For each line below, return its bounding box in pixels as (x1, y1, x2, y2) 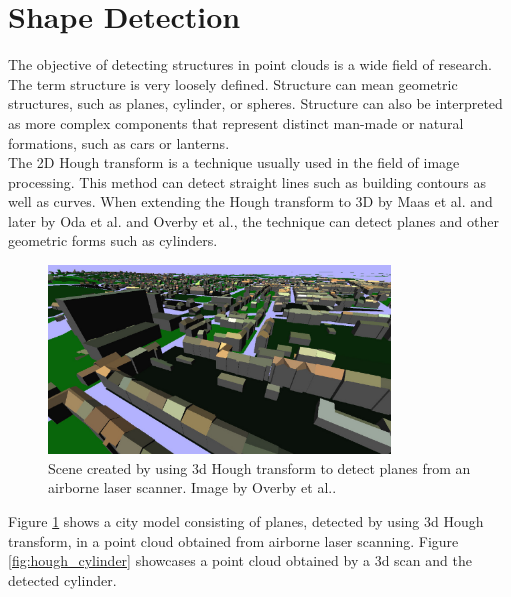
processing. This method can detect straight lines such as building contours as (8, 171, 486, 192)
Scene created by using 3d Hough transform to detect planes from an (48, 457, 471, 478)
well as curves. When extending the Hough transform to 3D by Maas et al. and (8, 191, 493, 212)
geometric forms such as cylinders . (8, 230, 218, 251)
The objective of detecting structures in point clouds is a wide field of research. (8, 54, 492, 75)
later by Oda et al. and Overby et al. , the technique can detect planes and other (8, 210, 499, 231)
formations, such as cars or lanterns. (8, 132, 230, 153)
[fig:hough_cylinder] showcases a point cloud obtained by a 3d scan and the (8, 550, 472, 571)
